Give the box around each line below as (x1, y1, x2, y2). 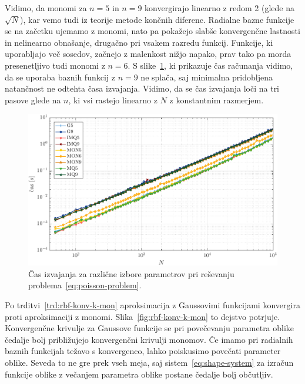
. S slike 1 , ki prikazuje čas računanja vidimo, (128, 59, 293, 71)
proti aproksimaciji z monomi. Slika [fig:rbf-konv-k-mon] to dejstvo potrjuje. (5, 310, 280, 322)
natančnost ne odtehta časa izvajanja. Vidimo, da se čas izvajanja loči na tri (5, 82, 280, 95)
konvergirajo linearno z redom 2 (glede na (145, 2, 294, 14)
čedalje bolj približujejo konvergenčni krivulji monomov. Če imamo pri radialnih (5, 333, 293, 345)
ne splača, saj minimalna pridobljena (140, 70, 273, 83)
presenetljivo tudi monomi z (5, 59, 105, 71)
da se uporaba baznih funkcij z (5, 70, 115, 83)
